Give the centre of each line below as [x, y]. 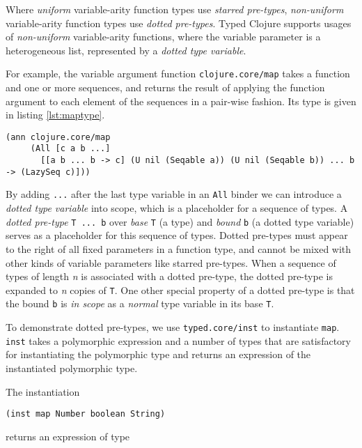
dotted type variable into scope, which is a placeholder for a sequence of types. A [177, 208]
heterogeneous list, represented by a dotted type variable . [126, 50]
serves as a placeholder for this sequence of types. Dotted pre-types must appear [177, 235]
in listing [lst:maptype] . [55, 115]
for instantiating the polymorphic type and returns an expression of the [158, 354]
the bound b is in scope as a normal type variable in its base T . [140, 303]
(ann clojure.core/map [58, 137]
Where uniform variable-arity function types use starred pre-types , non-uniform [175, 9]
